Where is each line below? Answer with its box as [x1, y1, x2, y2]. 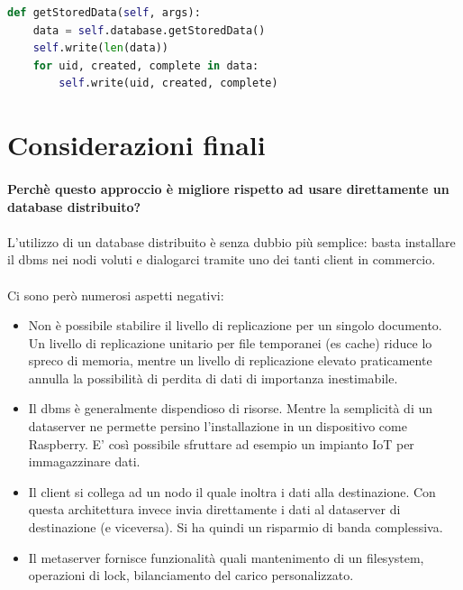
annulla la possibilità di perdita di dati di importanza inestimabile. [28, 368, 398, 387]
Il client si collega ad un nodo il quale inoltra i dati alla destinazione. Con [28, 482, 436, 501]
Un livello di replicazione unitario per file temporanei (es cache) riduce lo [28, 333, 432, 352]
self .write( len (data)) [32, 41, 169, 55]
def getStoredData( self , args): [7, 6, 201, 19]
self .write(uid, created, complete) [59, 77, 278, 90]
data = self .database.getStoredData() [32, 23, 266, 37]
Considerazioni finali [7, 126, 266, 163]
